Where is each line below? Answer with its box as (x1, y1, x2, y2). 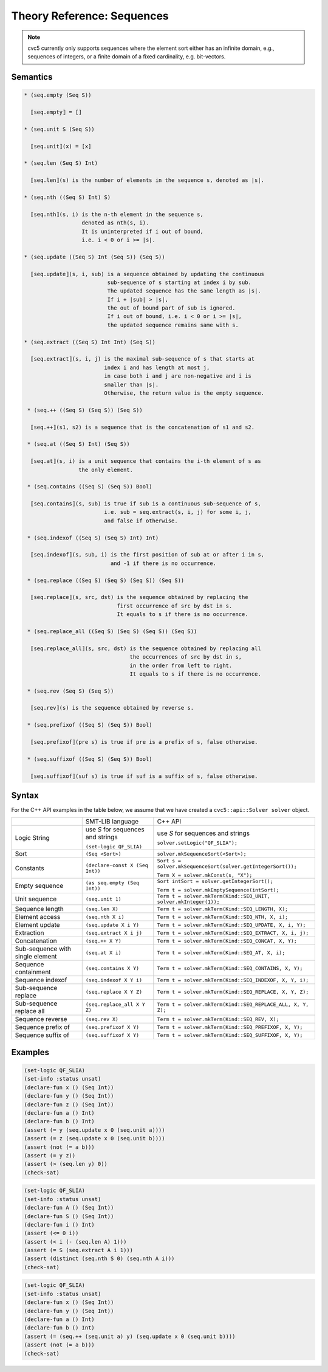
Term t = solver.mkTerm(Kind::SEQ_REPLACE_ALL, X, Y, (157, 1001, 309, 1008)
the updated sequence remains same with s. (107, 321, 239, 328)
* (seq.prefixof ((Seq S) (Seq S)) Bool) (27, 721, 152, 729)
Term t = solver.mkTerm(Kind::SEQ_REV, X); (157, 1016, 279, 1022)
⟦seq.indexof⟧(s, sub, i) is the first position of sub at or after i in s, (30, 551, 264, 558)
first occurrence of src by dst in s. (117, 602, 233, 609)
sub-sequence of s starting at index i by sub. (107, 279, 252, 286)
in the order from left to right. (129, 662, 233, 669)
